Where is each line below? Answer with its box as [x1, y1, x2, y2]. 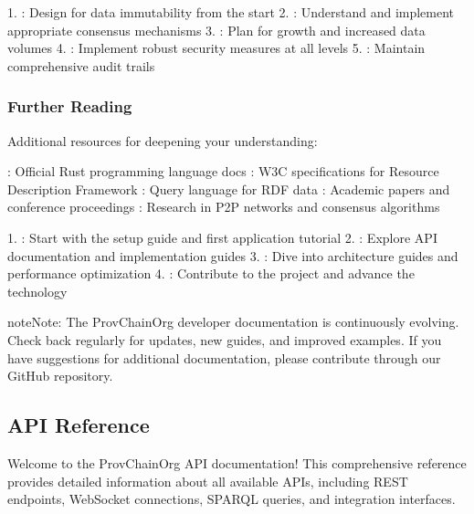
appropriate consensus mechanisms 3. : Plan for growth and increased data [7, 20, 426, 39]
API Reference [7, 411, 150, 439]
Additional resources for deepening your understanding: [7, 131, 318, 150]
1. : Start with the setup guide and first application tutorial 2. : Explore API [7, 227, 437, 247]
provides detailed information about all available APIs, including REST [7, 471, 408, 490]
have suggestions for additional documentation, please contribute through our [7, 348, 441, 367]
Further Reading [7, 95, 132, 118]
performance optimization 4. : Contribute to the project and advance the [7, 264, 415, 283]
